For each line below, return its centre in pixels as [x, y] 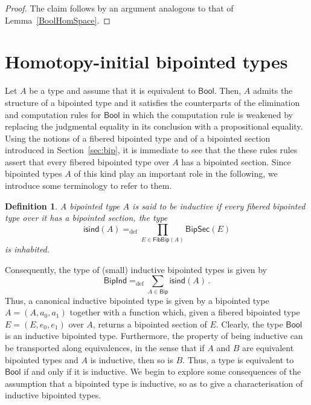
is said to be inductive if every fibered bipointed [219, 206]
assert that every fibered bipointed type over [87, 161]
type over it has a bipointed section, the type [86, 218]
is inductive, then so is [132, 359]
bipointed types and [42, 359]
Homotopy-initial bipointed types [146, 61]
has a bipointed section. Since [236, 161]
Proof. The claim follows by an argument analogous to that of [119, 8]
